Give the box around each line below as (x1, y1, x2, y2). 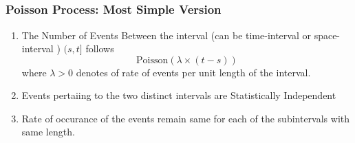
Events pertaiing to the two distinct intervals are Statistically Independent (21, 88, 336, 102)
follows (85, 41, 114, 56)
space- (314, 27, 341, 42)
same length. (21, 124, 75, 139)
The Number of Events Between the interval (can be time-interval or (21, 27, 311, 42)
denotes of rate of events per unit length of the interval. (76, 65, 311, 79)
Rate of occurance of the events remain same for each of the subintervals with (21, 111, 350, 125)
